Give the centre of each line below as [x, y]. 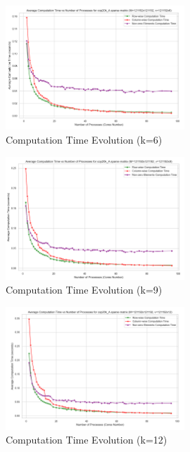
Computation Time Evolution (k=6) [84, 139]
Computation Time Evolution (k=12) [87, 440]
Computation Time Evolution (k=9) [84, 290]
